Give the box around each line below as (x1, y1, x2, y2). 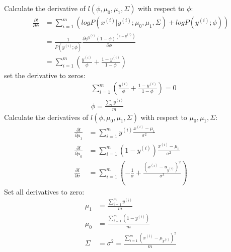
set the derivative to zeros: (4, 70, 86, 80)
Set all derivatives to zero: (4, 186, 85, 197)
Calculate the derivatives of (4, 111, 89, 122)
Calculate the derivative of (4, 3, 86, 13)
